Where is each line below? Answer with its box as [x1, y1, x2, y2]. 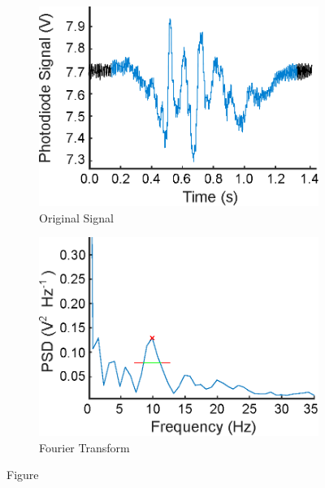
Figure [6, 466, 39, 483]
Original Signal [39, 209, 114, 226]
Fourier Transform [39, 438, 130, 456]
